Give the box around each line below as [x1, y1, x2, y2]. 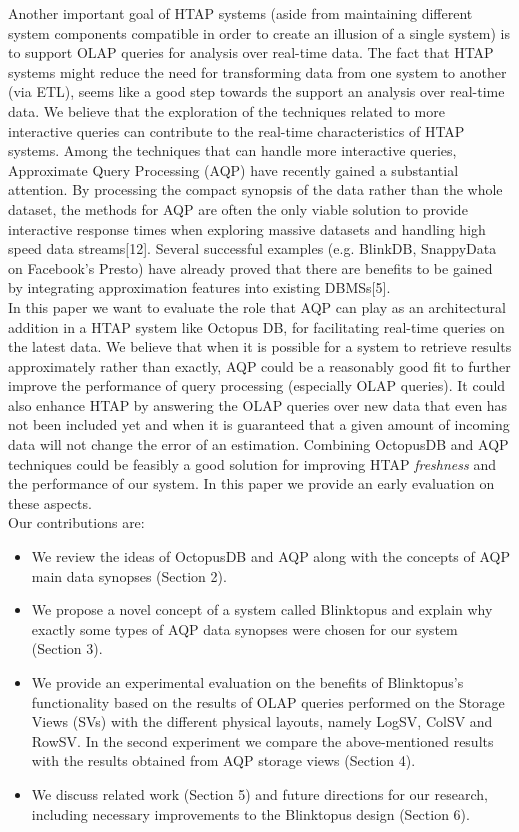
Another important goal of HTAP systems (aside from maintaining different [8, 3, 473, 23]
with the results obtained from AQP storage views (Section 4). [31, 750, 416, 771]
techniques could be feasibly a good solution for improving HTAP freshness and [8, 453, 496, 474]
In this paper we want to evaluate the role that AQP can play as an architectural [8, 296, 506, 317]
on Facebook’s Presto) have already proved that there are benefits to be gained [8, 257, 493, 278]
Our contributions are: [8, 512, 145, 533]
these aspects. [8, 492, 92, 513]
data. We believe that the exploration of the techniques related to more [8, 100, 445, 121]
